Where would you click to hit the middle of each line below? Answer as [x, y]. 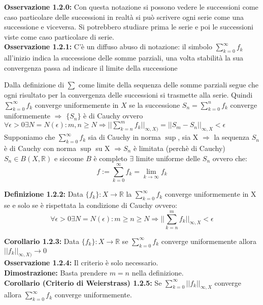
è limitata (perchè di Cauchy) [179, 148]
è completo [110, 158]
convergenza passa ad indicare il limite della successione [91, 67]
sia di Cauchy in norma [124, 137]
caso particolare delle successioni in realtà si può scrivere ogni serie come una [124, 17]
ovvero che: [230, 158]
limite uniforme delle [168, 158]
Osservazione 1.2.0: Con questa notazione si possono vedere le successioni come [131, 7]
